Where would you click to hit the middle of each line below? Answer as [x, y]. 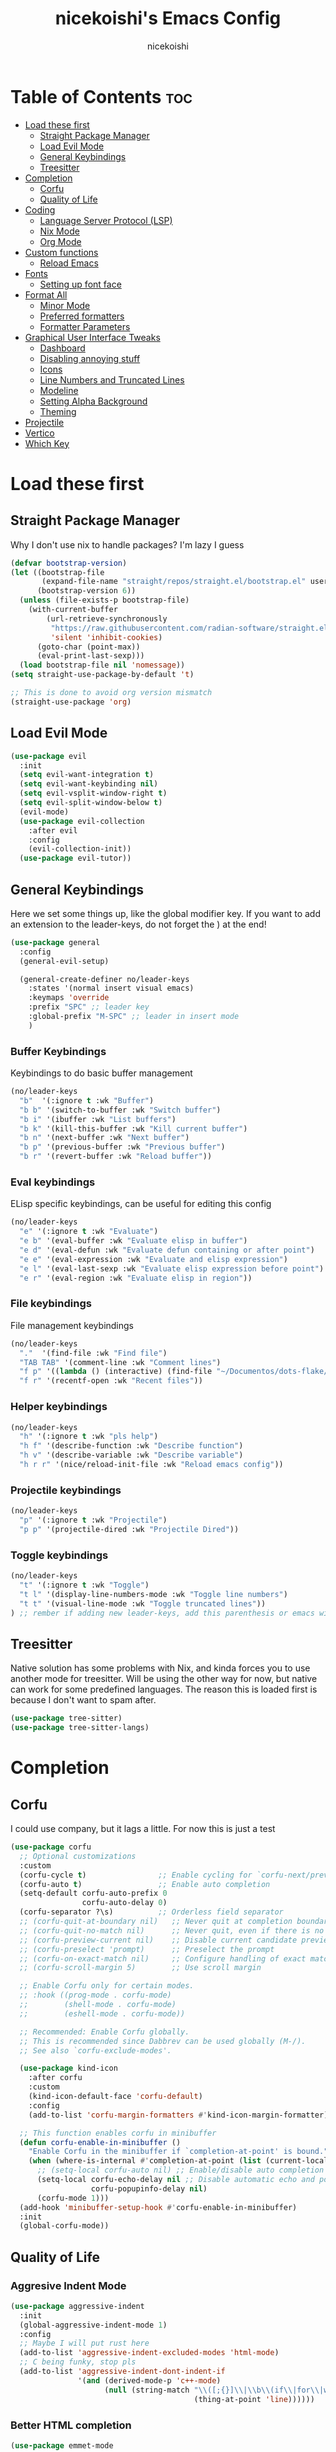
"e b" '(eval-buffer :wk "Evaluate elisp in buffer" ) [133, 1241]
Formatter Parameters [85, 326]
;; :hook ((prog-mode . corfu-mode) [95, 1995]
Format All [46, 294]
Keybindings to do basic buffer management [101, 1073]
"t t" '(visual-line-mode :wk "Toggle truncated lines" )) [143, 1603]
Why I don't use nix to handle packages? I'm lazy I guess [127, 544]
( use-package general [55, 942]
